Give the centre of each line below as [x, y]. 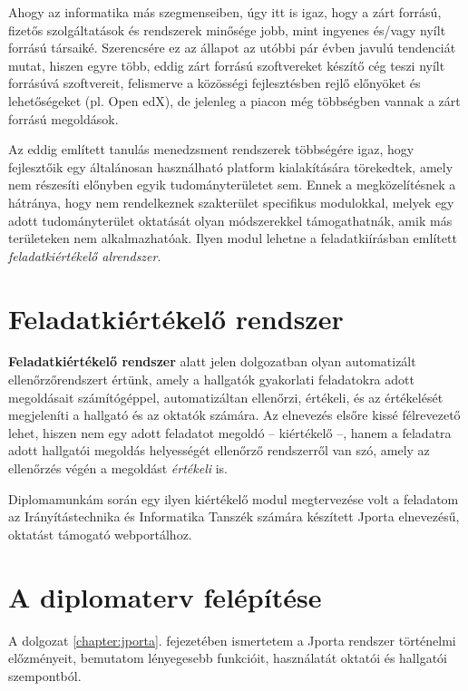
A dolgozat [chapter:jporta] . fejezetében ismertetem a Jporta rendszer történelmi [232, 640]
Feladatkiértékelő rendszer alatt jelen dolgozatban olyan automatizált [212, 361]
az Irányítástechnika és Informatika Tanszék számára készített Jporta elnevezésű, [234, 516]
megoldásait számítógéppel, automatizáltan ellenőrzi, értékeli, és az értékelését [226, 397]
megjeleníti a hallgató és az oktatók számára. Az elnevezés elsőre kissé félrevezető [234, 415]
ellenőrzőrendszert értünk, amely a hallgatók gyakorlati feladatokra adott [211, 380]
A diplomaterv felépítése [165, 596]
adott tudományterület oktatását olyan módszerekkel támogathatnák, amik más [230, 220]
